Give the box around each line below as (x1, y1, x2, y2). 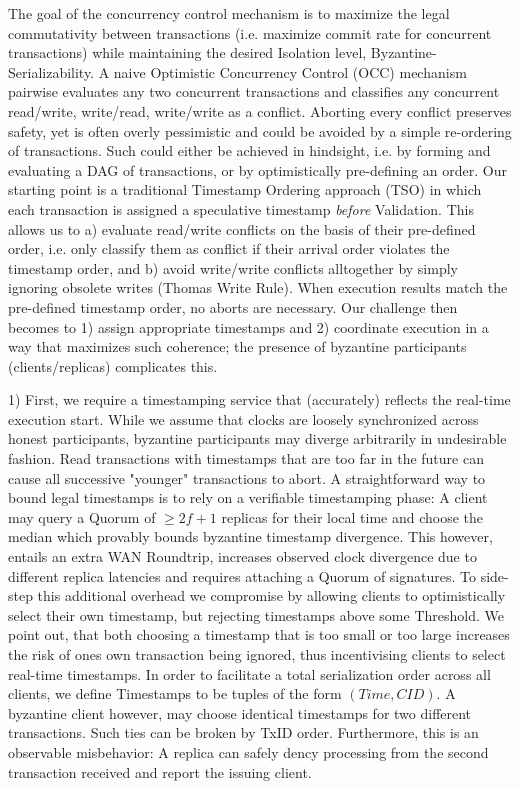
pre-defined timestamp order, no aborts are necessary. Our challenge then (8, 296, 458, 317)
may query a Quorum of (8, 506, 156, 527)
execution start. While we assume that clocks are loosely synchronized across (8, 408, 479, 429)
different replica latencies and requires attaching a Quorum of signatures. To (8, 565, 476, 586)
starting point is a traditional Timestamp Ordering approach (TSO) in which (8, 179, 482, 200)
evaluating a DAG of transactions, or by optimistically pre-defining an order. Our (8, 159, 507, 180)
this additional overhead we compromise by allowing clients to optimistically (37, 585, 506, 606)
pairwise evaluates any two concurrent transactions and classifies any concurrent (8, 81, 500, 102)
